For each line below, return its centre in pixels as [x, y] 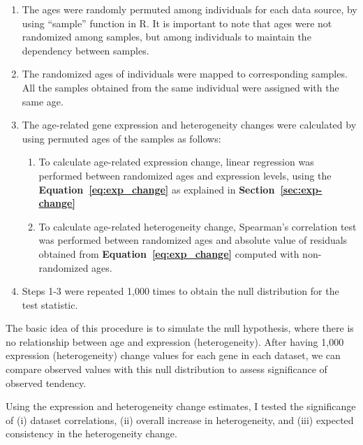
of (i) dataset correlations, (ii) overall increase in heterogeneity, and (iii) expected [180, 420]
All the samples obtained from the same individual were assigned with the [180, 87]
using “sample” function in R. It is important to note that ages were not [177, 23]
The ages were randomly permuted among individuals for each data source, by [190, 9]
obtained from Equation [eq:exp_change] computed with [169, 253]
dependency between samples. [86, 50]
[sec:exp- [301, 189]
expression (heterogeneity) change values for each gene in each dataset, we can [173, 355]
